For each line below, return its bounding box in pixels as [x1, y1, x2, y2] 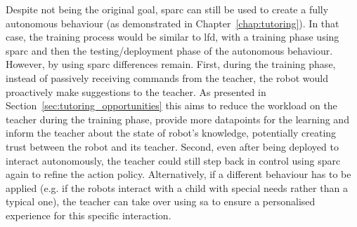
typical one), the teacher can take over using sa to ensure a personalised [6, 194, 316, 209]
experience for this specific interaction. [6, 207, 171, 222]
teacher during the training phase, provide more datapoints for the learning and [6, 111, 349, 126]
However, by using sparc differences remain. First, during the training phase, [6, 57, 336, 71]
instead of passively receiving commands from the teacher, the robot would [6, 70, 328, 85]
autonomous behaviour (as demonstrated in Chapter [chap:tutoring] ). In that [6, 15, 339, 30]
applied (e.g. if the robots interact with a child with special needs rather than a [6, 180, 348, 195]
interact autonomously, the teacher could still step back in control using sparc [6, 153, 341, 167]
